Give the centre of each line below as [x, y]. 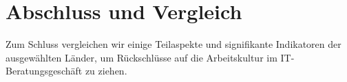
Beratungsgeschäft [44, 71]
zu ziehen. [106, 71]
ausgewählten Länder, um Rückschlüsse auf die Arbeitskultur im [141, 57]
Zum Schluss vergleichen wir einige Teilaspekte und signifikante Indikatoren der [173, 44]
